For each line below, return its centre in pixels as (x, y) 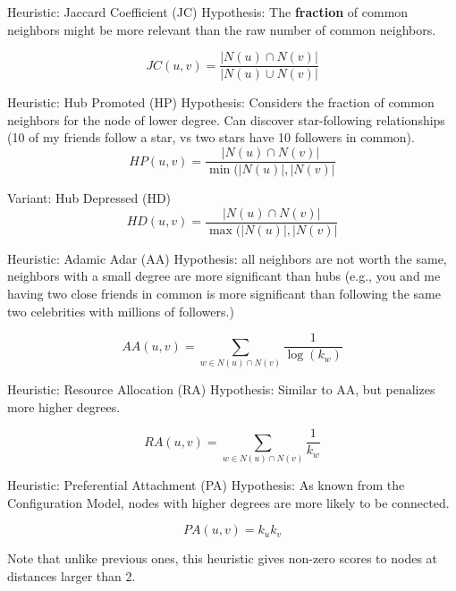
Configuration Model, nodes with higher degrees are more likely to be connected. (228, 502)
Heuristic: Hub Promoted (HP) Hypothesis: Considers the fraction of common (221, 102)
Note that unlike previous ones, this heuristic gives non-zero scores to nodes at (223, 558)
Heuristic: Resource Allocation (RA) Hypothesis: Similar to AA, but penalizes (221, 388)
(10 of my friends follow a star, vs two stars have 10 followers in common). (211, 137)
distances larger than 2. (72, 575)
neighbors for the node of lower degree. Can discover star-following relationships (226, 119)
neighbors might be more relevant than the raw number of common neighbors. (222, 29)
